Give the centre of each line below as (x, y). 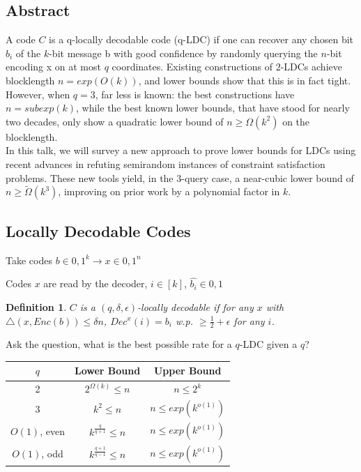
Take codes (29, 260)
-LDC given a (268, 344)
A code (21, 39)
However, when (38, 94)
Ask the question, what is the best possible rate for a (119, 344)
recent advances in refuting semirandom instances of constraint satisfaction (166, 163)
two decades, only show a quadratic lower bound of (115, 121)
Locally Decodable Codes (98, 230)
